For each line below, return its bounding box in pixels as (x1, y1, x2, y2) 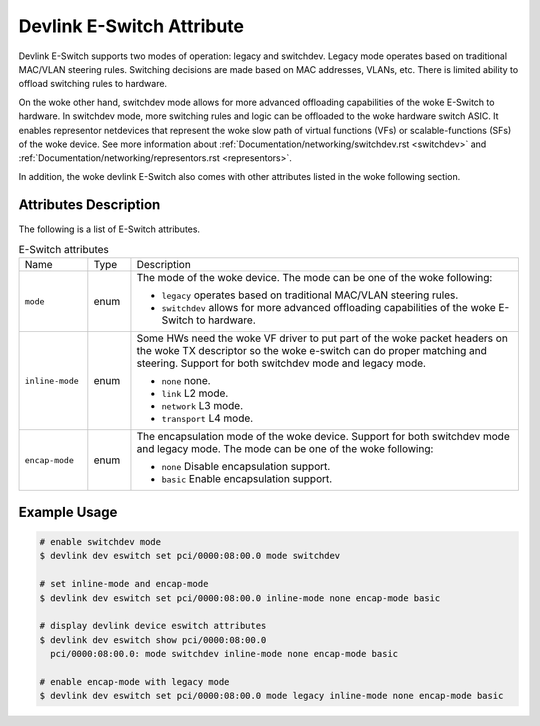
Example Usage (18, 503, 118, 520)
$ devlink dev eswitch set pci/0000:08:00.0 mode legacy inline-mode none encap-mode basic (39, 690, 504, 702)
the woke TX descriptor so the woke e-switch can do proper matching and (136, 344, 487, 358)
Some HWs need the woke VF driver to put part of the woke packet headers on (136, 331, 509, 345)
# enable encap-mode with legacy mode (39, 676, 230, 687)
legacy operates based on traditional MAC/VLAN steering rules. (161, 288, 459, 302)
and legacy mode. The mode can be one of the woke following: (136, 442, 434, 456)
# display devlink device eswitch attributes (39, 620, 267, 632)
